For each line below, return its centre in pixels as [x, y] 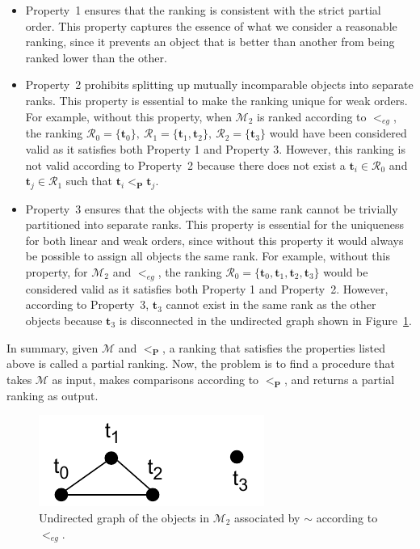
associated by [267, 517]
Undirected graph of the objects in [124, 517]
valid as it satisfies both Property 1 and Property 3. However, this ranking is [215, 148]
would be [346, 271]
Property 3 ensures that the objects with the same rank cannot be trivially [212, 208]
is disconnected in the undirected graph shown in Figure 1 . [265, 320]
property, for [57, 271]
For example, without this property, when [128, 116]
